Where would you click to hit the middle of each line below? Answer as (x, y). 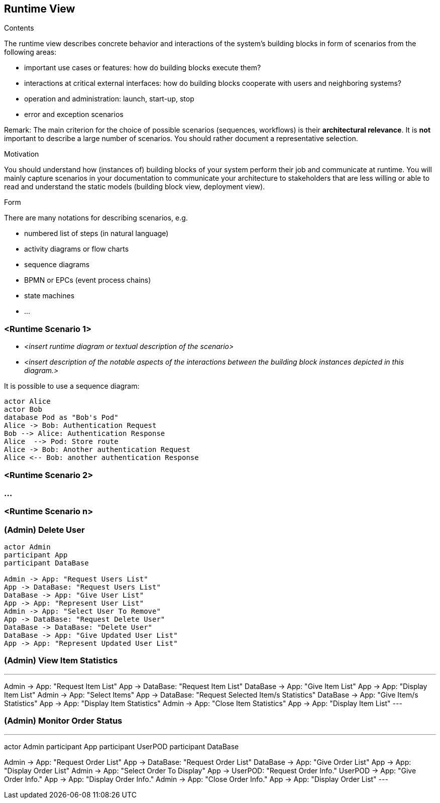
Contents (19, 28)
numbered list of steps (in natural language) (96, 234)
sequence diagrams (57, 265)
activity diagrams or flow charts (77, 249)
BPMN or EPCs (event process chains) (88, 280)
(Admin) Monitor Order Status (63, 721)
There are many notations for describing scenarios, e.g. (96, 218)
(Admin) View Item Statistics (61, 661)
